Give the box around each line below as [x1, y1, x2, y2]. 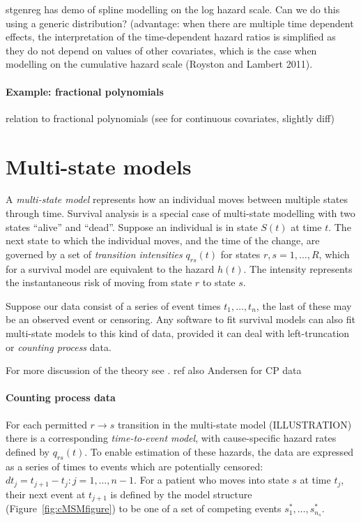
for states [220, 246, 261, 261]
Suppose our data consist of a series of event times [6, 298, 221, 313]
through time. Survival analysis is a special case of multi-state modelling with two [6, 206, 355, 221]
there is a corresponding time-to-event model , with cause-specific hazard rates [6, 431, 337, 445]
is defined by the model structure [110, 486, 252, 501]
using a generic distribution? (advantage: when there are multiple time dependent [6, 15, 354, 30]
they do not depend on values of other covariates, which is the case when [6, 43, 317, 57]
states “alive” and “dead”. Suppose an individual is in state [6, 219, 258, 234]
